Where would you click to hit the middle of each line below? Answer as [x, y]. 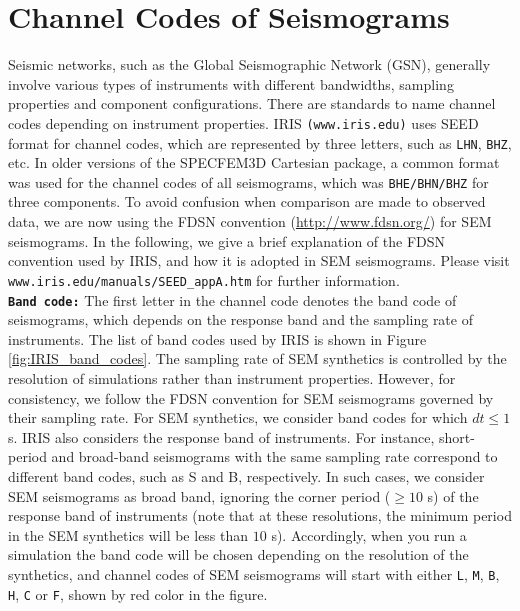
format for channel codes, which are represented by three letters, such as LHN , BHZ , [260, 142]
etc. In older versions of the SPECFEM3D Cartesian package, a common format [254, 162]
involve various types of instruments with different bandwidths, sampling [231, 83]
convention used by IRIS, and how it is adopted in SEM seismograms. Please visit [259, 260]
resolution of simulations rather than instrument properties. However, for [232, 377]
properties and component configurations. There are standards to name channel [252, 103]
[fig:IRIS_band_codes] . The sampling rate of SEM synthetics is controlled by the [257, 358]
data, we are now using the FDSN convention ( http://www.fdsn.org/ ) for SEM [250, 221]
